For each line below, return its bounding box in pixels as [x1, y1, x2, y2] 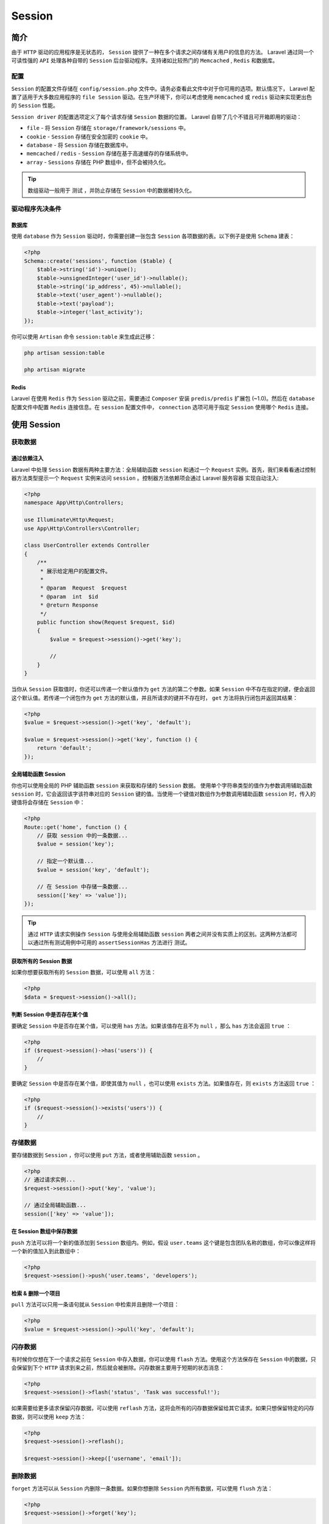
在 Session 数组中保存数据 [11, 1228, 77, 1235]
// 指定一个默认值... [37, 858, 94, 865]
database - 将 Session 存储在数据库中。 [26, 141, 132, 149]
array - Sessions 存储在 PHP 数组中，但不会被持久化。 [26, 158, 170, 166]
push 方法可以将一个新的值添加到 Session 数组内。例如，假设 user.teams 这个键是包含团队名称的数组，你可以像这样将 [11, 1239, 316, 1246]
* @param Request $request [40, 585, 127, 591]
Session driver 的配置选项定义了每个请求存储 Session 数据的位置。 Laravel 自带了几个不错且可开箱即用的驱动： [11, 113, 302, 120]
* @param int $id [40, 593, 99, 600]
